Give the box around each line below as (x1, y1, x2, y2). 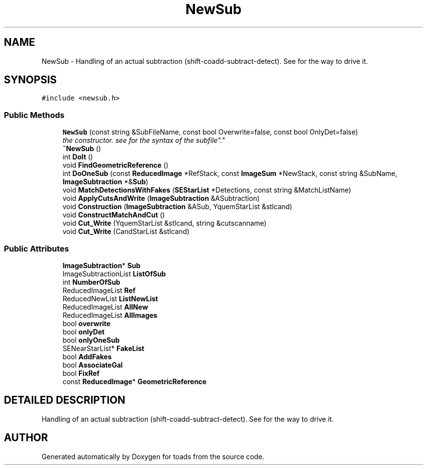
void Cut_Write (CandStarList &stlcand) (62, 227, 190, 236)
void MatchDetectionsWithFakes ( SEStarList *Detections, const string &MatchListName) (62, 186, 351, 195)
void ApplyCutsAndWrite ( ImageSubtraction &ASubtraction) (62, 194, 260, 203)
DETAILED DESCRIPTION (4, 394, 126, 407)
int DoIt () (62, 153, 93, 161)
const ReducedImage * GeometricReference (62, 377, 207, 386)
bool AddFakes (62, 352, 112, 361)
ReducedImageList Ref (62, 286, 136, 294)
